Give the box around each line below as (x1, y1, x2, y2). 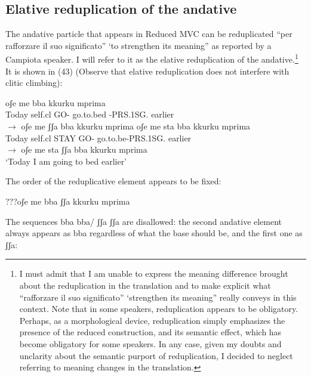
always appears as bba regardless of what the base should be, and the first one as (5, 227, 303, 239)
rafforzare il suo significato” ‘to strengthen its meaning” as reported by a (5, 39, 272, 51)
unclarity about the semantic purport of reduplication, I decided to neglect (19, 349, 293, 361)
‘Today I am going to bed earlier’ (5, 154, 127, 167)
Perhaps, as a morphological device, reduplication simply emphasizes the (19, 314, 285, 326)
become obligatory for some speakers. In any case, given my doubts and (19, 337, 282, 350)
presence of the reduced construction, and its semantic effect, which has (19, 326, 282, 338)
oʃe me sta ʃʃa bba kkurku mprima (21, 143, 147, 156)
